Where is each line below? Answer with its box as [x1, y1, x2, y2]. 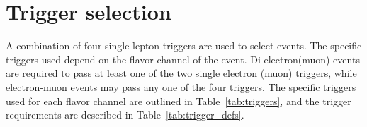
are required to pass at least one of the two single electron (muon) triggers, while [6, 66, 357, 80]
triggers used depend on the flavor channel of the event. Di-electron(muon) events [6, 52, 360, 66]
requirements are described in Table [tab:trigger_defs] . [6, 107, 244, 122]
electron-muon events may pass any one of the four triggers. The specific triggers [6, 79, 356, 94]
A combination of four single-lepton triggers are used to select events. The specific [6, 38, 362, 53]
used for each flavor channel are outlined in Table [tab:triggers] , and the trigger [6, 93, 351, 108]
